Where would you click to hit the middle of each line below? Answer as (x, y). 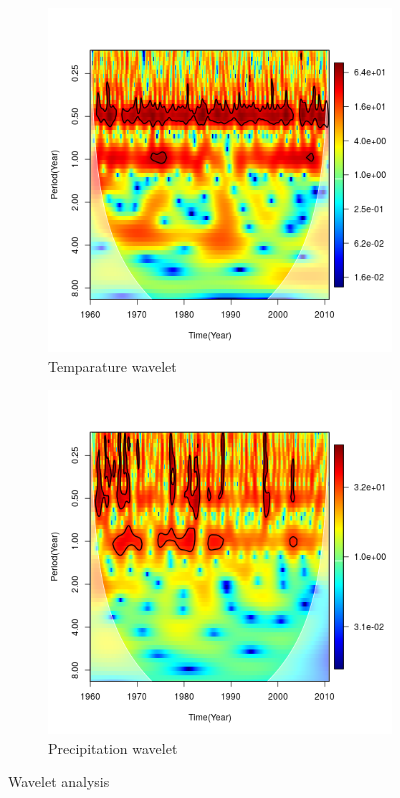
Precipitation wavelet (113, 747)
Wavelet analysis (59, 781)
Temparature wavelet (112, 365)
